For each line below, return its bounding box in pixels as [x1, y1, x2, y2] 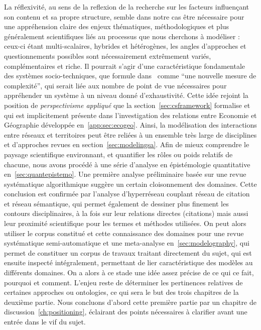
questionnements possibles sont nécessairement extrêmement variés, [4, 50, 211, 61]
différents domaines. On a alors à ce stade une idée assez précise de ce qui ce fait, [4, 267, 254, 278]
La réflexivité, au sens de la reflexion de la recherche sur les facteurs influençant [4, 2, 249, 12]
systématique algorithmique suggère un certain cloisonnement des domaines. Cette [4, 178, 257, 189]
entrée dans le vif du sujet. [4, 316, 86, 326]
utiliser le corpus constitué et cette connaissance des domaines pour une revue [4, 228, 244, 238]
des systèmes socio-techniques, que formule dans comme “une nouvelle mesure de [4, 70, 256, 81]
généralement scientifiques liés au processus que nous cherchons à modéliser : [4, 31, 240, 41]
